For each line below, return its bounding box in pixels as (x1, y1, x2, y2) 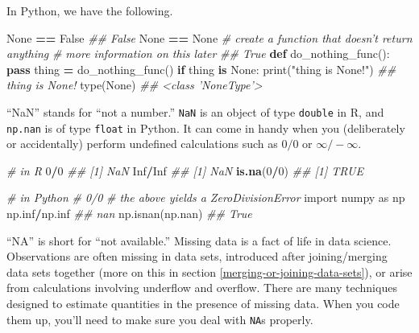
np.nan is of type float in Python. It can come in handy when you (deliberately (6, 119, 405, 136)
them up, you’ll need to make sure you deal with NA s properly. (6, 310, 313, 327)
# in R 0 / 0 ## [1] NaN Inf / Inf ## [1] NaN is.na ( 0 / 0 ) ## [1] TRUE (6, 162, 364, 179)
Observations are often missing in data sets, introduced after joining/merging (6, 248, 388, 265)
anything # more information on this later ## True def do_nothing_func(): (6, 45, 390, 62)
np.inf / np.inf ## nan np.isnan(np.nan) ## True (6, 205, 252, 222)
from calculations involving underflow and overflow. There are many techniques (6, 279, 397, 296)
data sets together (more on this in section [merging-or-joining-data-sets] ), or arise (6, 263, 413, 280)
